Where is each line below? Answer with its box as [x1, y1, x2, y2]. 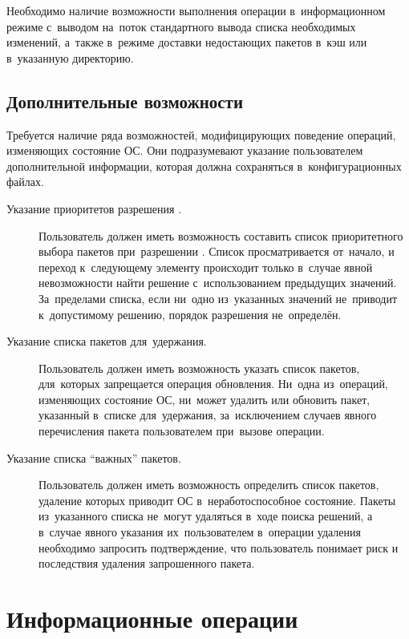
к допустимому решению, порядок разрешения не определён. [38, 305, 342, 322]
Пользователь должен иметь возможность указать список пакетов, [38, 359, 360, 376]
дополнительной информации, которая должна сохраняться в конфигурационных [6, 157, 402, 174]
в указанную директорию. [6, 49, 134, 66]
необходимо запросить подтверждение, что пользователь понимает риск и [38, 539, 399, 556]
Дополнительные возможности [6, 88, 244, 113]
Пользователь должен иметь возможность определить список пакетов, [38, 476, 379, 493]
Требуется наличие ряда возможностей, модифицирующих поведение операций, [6, 126, 396, 143]
